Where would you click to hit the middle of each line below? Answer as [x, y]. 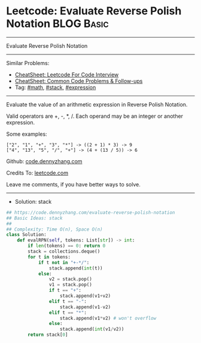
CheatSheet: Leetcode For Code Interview [67, 74]
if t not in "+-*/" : [64, 262]
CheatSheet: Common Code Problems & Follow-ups [79, 81]
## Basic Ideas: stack [34, 218]
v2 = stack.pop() [71, 279]
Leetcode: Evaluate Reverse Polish [94, 11]
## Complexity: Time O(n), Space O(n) [54, 229]
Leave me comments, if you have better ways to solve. [73, 184]
